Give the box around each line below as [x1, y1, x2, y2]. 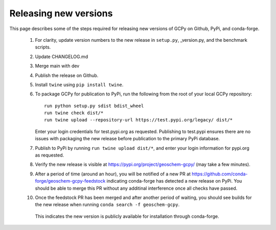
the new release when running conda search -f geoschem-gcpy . [35, 201, 180, 208]
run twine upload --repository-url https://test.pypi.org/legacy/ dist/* [44, 117, 233, 123]
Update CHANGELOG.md [35, 54, 88, 60]
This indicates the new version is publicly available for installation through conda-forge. [35, 213, 219, 219]
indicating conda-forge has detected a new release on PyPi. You [106, 178, 242, 184]
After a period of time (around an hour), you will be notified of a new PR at [35, 171, 191, 177]
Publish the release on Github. [35, 72, 99, 79]
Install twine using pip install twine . [35, 82, 124, 88]
